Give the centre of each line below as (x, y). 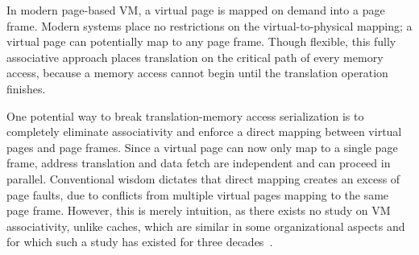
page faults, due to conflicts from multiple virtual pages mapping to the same (198, 194)
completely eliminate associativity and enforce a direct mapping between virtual (204, 132)
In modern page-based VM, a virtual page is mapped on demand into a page (196, 10)
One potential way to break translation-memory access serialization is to (185, 115)
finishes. (26, 88)
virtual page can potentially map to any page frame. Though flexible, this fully (201, 41)
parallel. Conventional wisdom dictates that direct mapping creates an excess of (203, 178)
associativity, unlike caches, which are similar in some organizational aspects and (206, 226)
